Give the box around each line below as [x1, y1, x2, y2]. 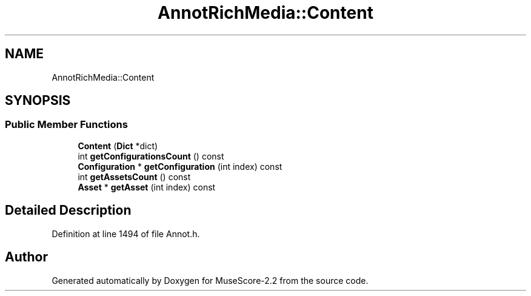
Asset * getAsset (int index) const [78, 181, 216, 192]
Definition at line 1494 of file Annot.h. [52, 228, 200, 239]
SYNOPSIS [5, 93, 71, 109]
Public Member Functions [5, 118, 128, 131]
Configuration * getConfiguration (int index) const [78, 161, 282, 172]
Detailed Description [5, 203, 132, 218]
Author [5, 249, 48, 265]
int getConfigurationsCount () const [78, 150, 224, 161]
